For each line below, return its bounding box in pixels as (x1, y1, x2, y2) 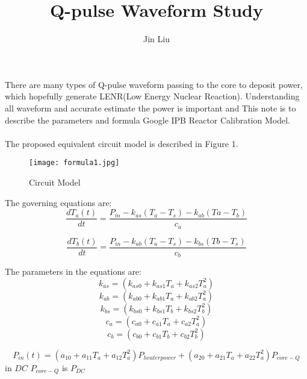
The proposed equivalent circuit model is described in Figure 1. (5, 137, 238, 149)
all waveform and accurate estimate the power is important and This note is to (5, 101, 296, 114)
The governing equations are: (5, 196, 112, 208)
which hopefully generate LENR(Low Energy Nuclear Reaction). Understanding (5, 90, 300, 102)
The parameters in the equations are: (5, 265, 141, 278)
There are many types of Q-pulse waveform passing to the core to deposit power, (5, 78, 303, 90)
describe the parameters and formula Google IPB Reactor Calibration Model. (5, 113, 290, 126)
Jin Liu (143, 33, 170, 45)
